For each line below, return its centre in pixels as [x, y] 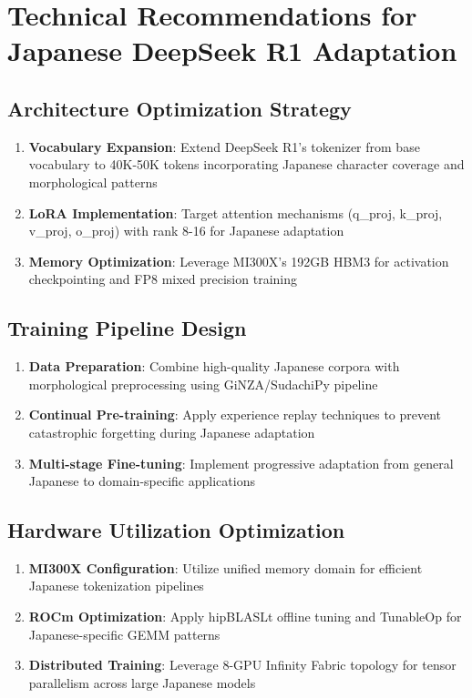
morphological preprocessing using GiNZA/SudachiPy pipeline [203, 384]
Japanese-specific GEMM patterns [124, 634]
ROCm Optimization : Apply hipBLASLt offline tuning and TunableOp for [245, 617]
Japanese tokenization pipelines [116, 586]
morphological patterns [93, 182]
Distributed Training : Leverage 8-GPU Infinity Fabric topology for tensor [242, 665]
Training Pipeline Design [127, 328]
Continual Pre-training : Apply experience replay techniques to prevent [235, 415]
